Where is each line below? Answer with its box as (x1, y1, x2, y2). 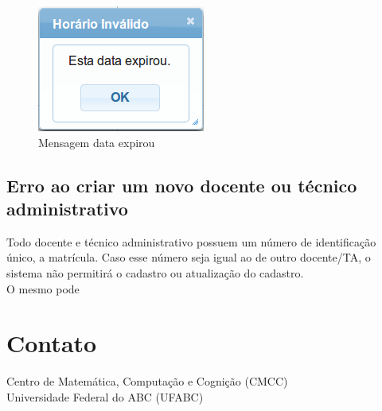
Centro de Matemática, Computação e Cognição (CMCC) (6, 373, 288, 390)
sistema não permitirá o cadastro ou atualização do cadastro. (6, 264, 304, 281)
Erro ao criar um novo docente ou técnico (6, 173, 357, 197)
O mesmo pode (6, 280, 80, 297)
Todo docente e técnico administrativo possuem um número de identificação (6, 233, 376, 250)
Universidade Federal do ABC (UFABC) (6, 388, 204, 405)
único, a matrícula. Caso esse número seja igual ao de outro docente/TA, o (6, 249, 371, 266)
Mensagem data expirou (38, 134, 155, 150)
